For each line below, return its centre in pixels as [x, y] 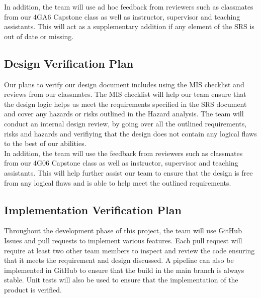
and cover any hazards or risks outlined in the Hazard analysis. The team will [124, 114]
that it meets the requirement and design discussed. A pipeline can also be [119, 260]
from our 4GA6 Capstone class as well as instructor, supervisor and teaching [122, 16]
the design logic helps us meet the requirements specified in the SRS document [125, 104]
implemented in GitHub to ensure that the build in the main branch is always [124, 270]
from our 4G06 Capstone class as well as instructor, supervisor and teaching [121, 163]
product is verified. [33, 289]
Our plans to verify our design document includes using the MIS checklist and [124, 84]
